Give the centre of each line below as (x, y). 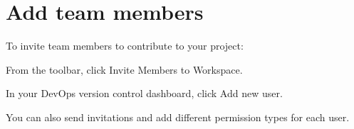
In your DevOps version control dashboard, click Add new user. (144, 93)
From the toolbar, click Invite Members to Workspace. (124, 69)
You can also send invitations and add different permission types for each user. (178, 117)
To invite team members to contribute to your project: (125, 46)
